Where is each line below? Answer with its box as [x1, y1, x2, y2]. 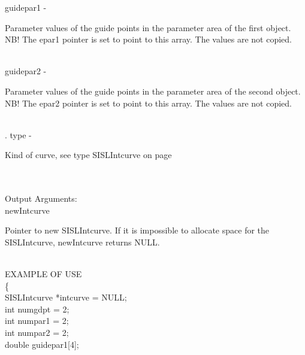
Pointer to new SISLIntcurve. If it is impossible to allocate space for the [5, 224, 270, 236]
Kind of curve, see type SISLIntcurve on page [5, 148, 172, 161]
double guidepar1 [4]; [5, 338, 79, 350]
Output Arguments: [5, 192, 77, 205]
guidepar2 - [5, 65, 47, 77]
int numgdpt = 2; [5, 302, 70, 315]
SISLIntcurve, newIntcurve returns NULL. [5, 235, 160, 248]
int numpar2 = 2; [5, 326, 69, 339]
